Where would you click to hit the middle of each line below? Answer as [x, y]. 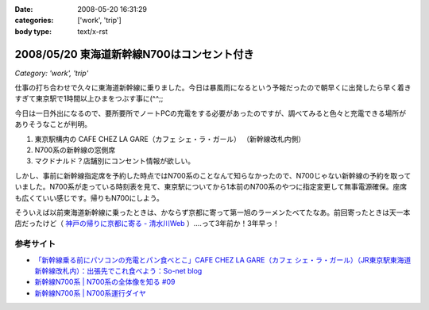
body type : [33, 31]
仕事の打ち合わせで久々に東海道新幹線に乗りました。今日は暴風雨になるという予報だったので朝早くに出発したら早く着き [213, 88]
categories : [34, 21]
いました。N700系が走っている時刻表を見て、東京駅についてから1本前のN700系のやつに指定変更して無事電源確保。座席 [211, 187]
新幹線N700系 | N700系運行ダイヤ [90, 293]
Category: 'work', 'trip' [52, 73]
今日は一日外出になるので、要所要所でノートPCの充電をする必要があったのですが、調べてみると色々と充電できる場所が [211, 113]
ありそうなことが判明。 [53, 124]
